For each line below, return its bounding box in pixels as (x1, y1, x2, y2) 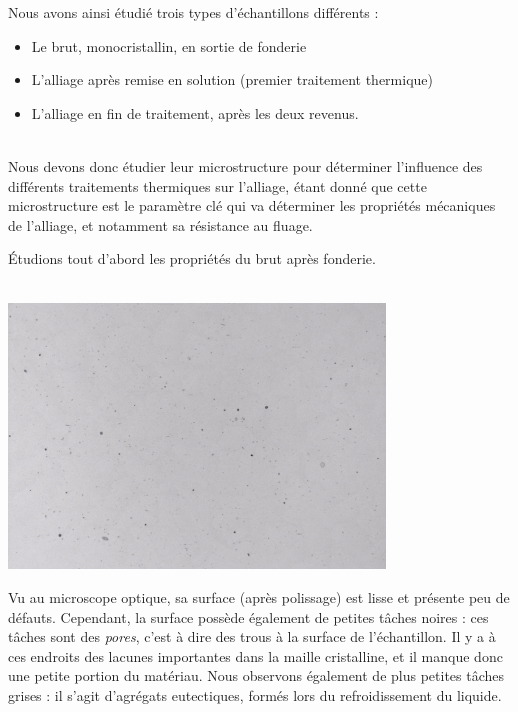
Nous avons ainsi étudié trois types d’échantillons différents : (8, 2, 379, 22)
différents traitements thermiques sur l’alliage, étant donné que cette (8, 175, 427, 196)
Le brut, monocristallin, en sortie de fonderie (31, 35, 307, 56)
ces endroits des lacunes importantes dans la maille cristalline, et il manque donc (8, 645, 503, 666)
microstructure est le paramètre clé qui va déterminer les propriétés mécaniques (8, 195, 496, 216)
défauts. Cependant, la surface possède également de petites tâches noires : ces (8, 606, 489, 627)
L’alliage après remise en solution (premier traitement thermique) (31, 69, 433, 90)
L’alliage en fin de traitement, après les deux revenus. (31, 102, 359, 123)
